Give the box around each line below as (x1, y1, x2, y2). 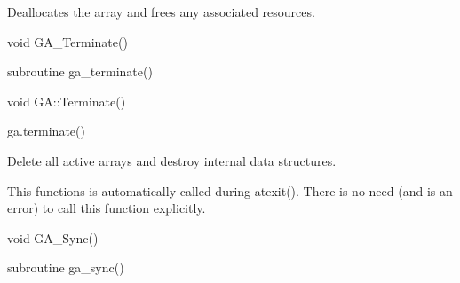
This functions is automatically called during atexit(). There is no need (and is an (7, 181, 453, 200)
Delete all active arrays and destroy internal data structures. (7, 151, 337, 169)
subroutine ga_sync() (7, 258, 124, 277)
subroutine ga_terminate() (7, 62, 153, 81)
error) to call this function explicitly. (7, 199, 206, 217)
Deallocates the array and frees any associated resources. (7, 3, 315, 20)
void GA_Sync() (7, 228, 99, 247)
